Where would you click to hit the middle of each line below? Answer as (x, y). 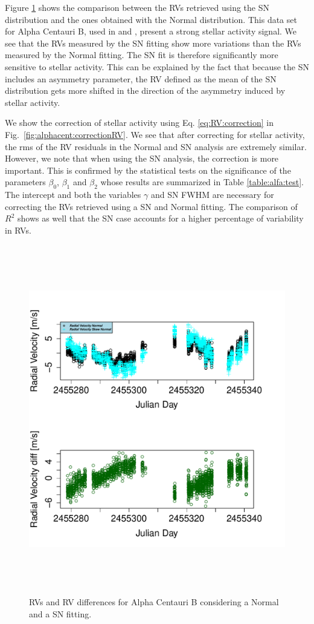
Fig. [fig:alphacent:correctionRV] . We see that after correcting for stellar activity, (155, 134)
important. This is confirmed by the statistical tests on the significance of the (148, 170)
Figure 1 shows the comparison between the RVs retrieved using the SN (137, 7)
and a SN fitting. (60, 613)
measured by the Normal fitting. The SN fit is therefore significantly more (142, 55)
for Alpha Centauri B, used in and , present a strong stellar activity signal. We (151, 31)
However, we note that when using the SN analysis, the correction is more (142, 158)
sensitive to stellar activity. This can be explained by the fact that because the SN (157, 66)
